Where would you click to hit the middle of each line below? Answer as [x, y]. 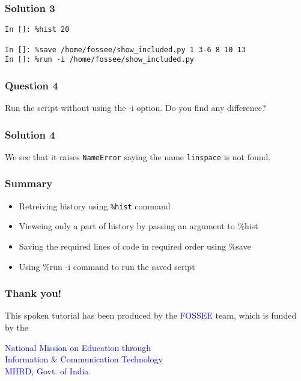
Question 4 [32, 85]
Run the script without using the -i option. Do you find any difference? [135, 108]
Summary [29, 183]
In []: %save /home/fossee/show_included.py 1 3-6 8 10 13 [125, 49]
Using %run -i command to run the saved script [107, 266]
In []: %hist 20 [37, 30]
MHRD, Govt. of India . [48, 370]
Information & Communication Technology [84, 359]
